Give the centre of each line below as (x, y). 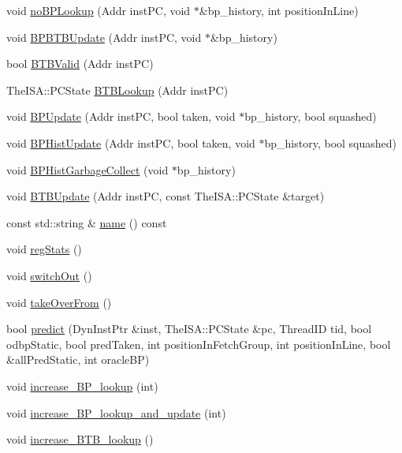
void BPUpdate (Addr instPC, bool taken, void (121, 116)
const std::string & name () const (87, 222)
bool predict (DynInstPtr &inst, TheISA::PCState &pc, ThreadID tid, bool (189, 329)
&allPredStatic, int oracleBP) (78, 359)
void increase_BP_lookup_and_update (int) (116, 412)
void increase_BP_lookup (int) (82, 386)
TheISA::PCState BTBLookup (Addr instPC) (117, 90)
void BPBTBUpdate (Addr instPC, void (104, 37)
